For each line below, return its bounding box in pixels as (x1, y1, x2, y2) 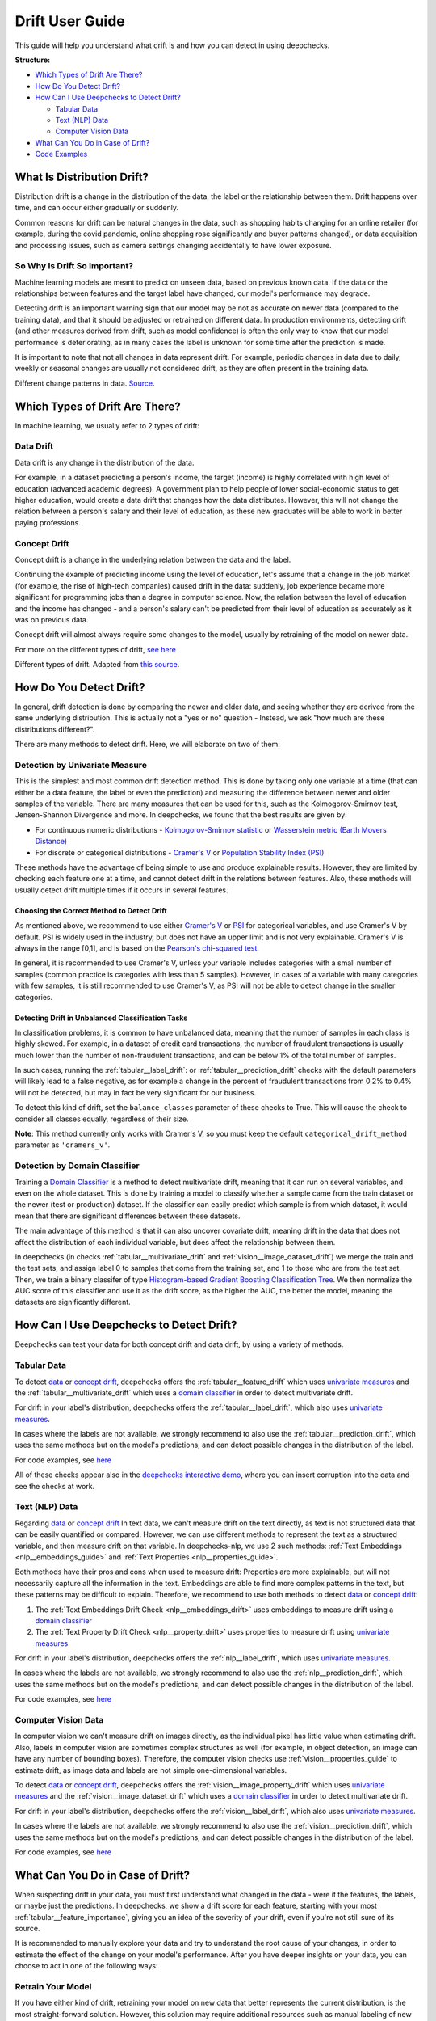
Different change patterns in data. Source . (15, 378, 155, 388)
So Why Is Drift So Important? (15, 260, 133, 272)
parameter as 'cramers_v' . (15, 1140, 111, 1150)
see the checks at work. (15, 1481, 95, 1491)
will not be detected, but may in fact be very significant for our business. (15, 1087, 257, 1097)
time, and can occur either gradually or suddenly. (15, 203, 179, 213)
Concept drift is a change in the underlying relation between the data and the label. (15, 555, 291, 564)
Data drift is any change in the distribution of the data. (15, 458, 195, 467)
